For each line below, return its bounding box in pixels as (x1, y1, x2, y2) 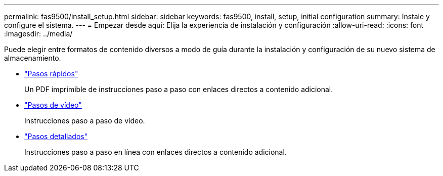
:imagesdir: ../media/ (4, 29, 73, 38)
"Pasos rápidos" (24, 69, 78, 78)
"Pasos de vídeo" (24, 101, 82, 109)
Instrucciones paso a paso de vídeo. (24, 116, 145, 125)
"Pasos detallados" (24, 132, 88, 141)
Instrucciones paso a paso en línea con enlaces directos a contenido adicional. (24, 148, 287, 156)
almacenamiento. (4, 54, 61, 62)
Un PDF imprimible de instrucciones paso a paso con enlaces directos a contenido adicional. (24, 85, 333, 94)
